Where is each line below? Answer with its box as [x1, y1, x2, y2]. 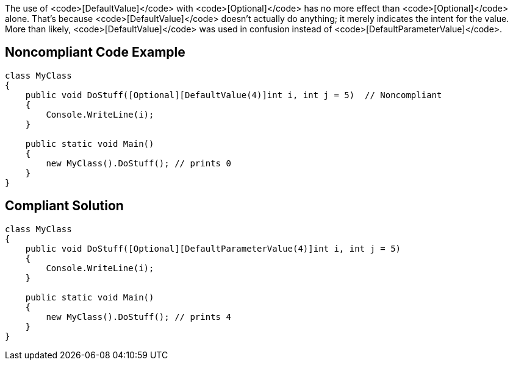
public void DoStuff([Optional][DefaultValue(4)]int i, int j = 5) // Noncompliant [25, 90, 442, 100]
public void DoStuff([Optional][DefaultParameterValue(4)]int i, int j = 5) [25, 243, 401, 253]
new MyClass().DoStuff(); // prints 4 [46, 311, 231, 322]
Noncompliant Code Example [5, 44, 185, 60]
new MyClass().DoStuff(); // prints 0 [46, 158, 231, 168]
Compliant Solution [5, 198, 124, 214]
